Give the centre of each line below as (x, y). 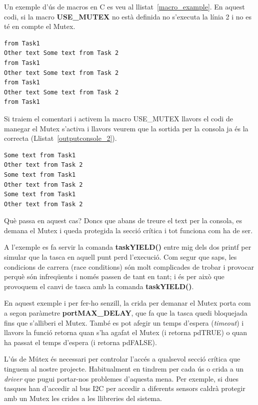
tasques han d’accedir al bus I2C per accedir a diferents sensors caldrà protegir (125, 388)
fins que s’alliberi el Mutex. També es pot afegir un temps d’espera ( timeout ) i (124, 322)
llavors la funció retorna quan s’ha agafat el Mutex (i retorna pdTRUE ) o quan (126, 332)
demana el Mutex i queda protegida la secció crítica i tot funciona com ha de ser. (128, 230)
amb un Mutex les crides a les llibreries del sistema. (83, 398)
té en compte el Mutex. (40, 26)
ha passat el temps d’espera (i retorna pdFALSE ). (80, 342)
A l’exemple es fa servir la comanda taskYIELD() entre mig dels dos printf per (128, 247)
